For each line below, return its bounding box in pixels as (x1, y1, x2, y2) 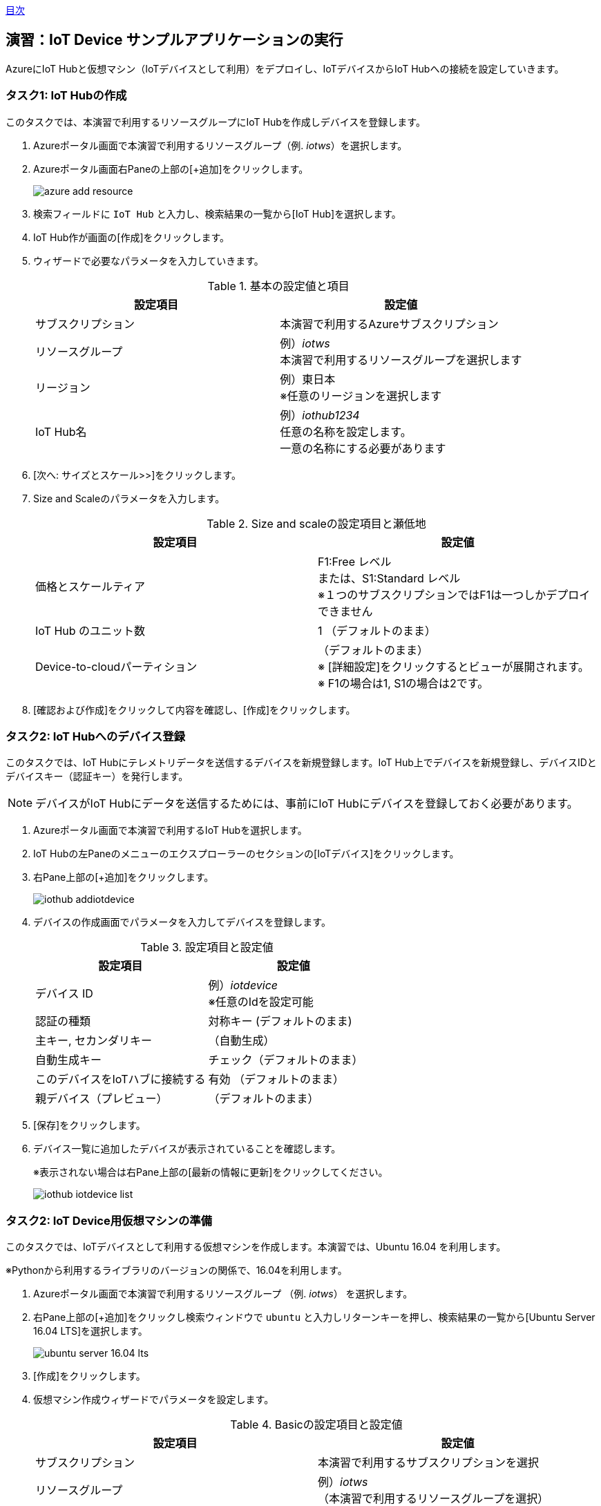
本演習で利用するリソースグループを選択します (280, 352, 522, 367)
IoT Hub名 (35, 424, 87, 439)
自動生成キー (35, 1053, 102, 1067)
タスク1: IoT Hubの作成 (6, 88, 127, 103)
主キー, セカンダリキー (35, 1033, 153, 1048)
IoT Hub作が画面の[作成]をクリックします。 (33, 231, 230, 243)
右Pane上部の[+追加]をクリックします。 (33, 871, 214, 884)
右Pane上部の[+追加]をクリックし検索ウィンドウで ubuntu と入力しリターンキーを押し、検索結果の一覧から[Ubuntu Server (33, 1311, 595, 1324)
